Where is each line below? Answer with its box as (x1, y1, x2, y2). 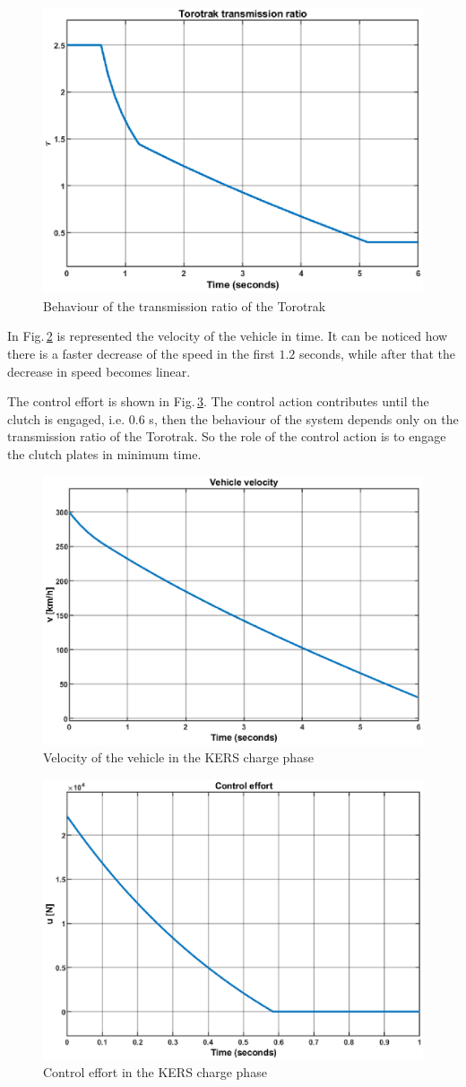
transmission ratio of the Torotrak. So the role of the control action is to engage (7, 427, 446, 446)
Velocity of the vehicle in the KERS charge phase (43, 748, 314, 767)
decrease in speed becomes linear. (7, 361, 191, 380)
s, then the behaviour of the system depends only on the (149, 409, 459, 428)
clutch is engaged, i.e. (7, 409, 125, 428)
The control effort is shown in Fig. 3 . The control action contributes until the (7, 392, 429, 411)
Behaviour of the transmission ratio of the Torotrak (43, 296, 326, 315)
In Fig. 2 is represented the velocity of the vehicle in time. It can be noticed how (7, 326, 448, 345)
